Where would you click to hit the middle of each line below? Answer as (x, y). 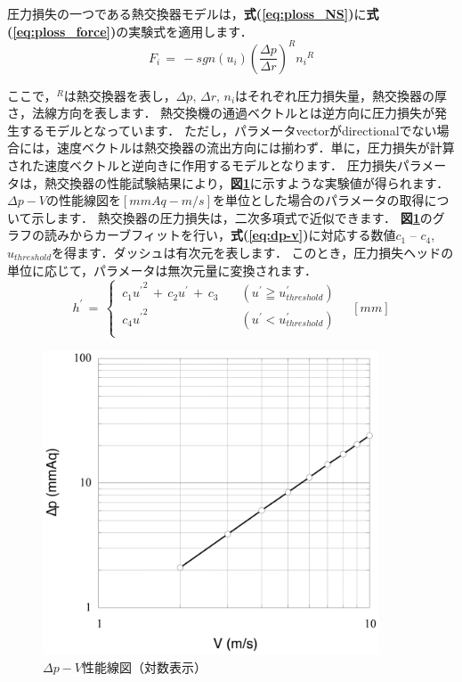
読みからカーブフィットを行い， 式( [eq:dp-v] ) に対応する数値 (220, 235)
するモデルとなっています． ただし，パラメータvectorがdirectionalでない (228, 130)
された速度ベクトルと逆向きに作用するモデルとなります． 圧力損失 (202, 165)
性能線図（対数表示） (145, 666)
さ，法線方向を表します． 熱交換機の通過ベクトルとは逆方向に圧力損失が (221, 113)
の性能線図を (84, 200)
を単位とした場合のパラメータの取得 (319, 200)
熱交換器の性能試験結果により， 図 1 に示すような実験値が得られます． (247, 182)
